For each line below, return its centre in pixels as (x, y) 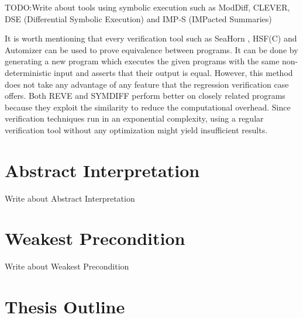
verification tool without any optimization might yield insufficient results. (136, 129)
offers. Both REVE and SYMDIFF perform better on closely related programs (145, 96)
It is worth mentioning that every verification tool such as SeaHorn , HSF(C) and (151, 38)
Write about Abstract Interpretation (70, 198)
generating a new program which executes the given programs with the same (142, 61)
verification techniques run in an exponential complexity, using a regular (134, 118)
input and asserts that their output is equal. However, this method (173, 72)
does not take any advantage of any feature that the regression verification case (147, 84)
